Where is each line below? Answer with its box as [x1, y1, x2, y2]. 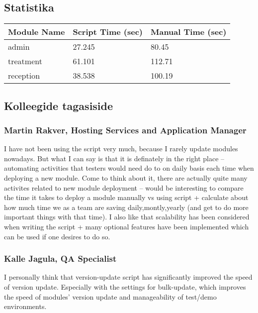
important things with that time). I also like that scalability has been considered [4, 211, 250, 222]
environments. [4, 301, 47, 312]
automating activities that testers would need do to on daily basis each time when [4, 163, 254, 173]
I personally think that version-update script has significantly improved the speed [4, 272, 253, 282]
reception [8, 70, 40, 82]
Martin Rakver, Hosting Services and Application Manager [4, 123, 247, 136]
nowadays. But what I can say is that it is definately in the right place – [4, 153, 225, 163]
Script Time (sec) [73, 26, 143, 38]
